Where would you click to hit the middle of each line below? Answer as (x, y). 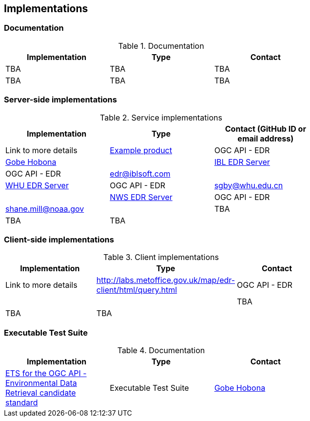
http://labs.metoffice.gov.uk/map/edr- (166, 280)
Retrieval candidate (41, 393)
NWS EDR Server (141, 197)
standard (22, 403)
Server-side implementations (60, 100)
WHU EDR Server (37, 185)
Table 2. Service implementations (161, 117)
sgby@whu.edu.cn (249, 185)
